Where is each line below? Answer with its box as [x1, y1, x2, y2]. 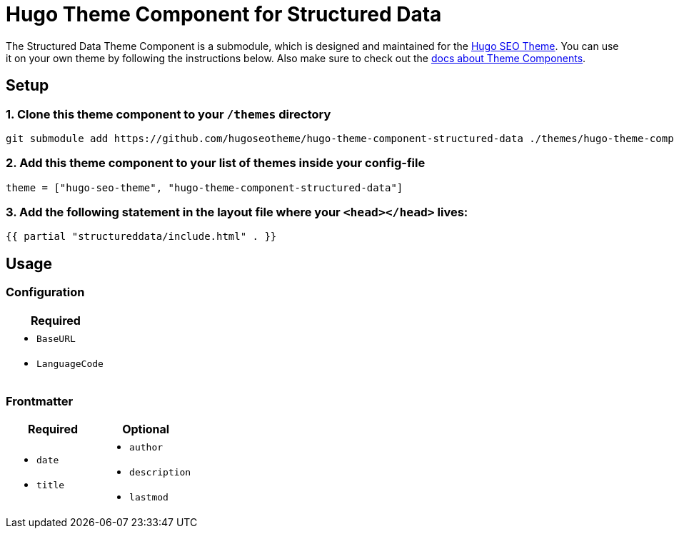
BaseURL [36, 333, 76, 344]
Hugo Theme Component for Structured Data [6, 2, 442, 26]
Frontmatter [6, 394, 74, 409]
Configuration [6, 285, 85, 300]
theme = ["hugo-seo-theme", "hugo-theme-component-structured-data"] [6, 181, 403, 193]
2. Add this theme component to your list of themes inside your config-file [6, 156, 426, 171]
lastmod [129, 492, 168, 503]
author [129, 442, 164, 453]
